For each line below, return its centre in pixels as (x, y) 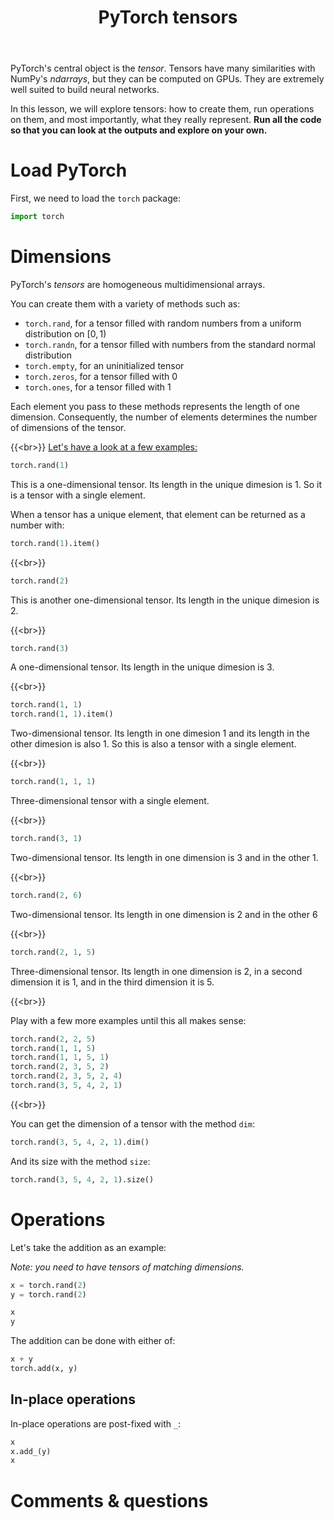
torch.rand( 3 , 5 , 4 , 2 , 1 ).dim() (80, 1142)
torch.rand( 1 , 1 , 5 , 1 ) (60, 1057)
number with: (37, 525)
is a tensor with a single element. (78, 495)
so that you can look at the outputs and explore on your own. (139, 130)
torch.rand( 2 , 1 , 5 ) (53, 952)
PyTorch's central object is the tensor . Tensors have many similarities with (163, 68)
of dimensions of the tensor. (68, 427)
